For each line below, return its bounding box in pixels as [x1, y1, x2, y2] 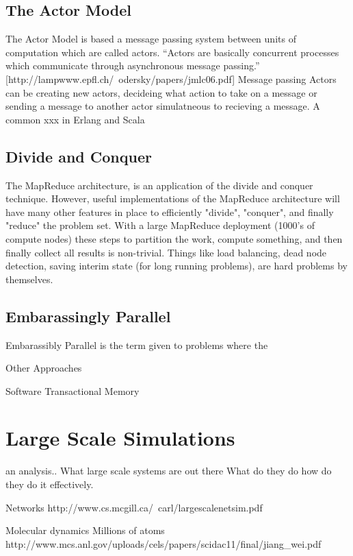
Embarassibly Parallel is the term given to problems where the [5, 337, 268, 352]
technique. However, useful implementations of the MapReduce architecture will [5, 191, 340, 206]
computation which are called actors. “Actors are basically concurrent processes [5, 45, 339, 59]
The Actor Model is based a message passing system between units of [5, 32, 296, 46]
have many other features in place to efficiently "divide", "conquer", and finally [5, 204, 334, 219]
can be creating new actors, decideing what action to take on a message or [5, 85, 317, 99]
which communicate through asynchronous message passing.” [5, 58, 260, 73]
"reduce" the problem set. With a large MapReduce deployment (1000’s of [5, 218, 315, 232]
